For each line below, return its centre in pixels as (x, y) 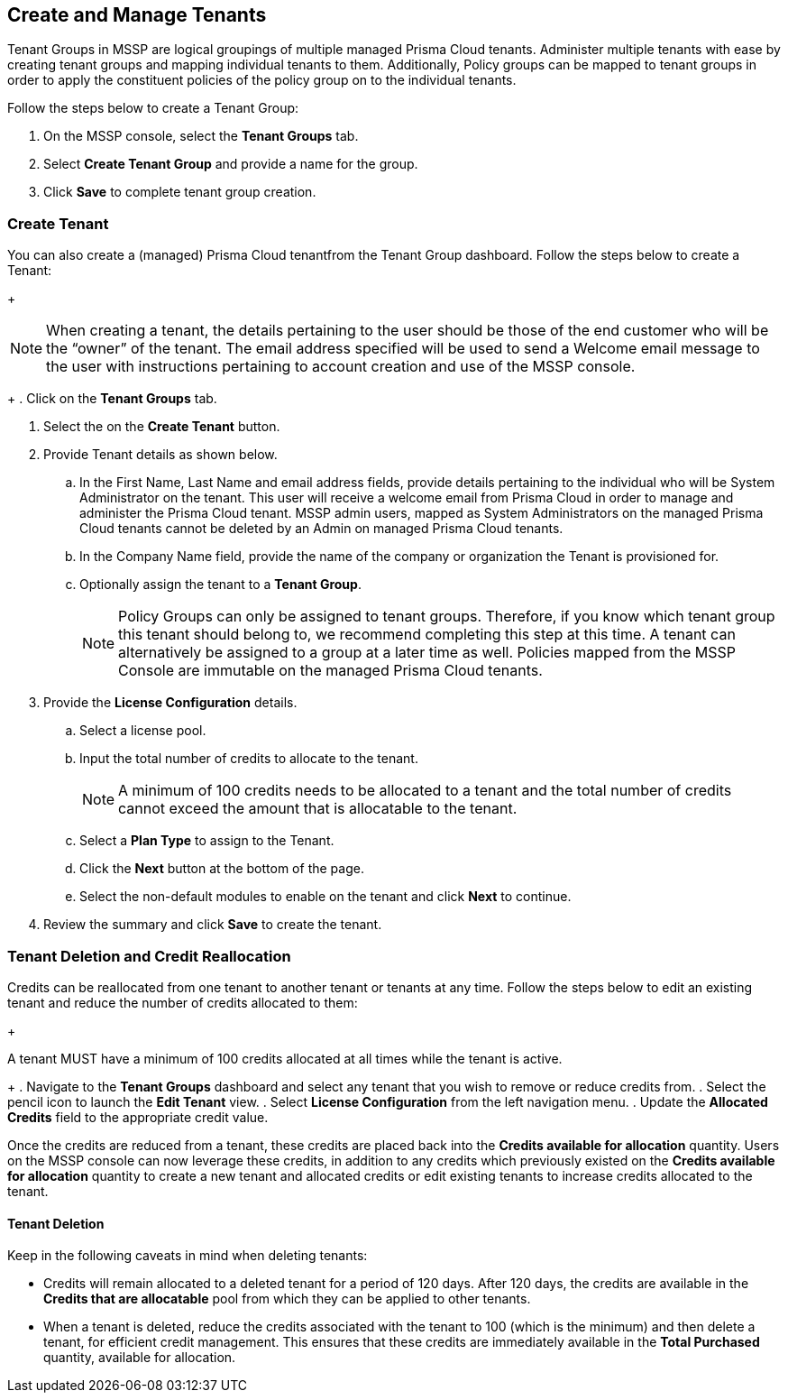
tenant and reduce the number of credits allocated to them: (183, 1002)
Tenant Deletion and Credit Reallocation (149, 956)
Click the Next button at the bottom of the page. (222, 869)
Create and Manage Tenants (137, 15)
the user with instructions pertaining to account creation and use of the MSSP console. (341, 367)
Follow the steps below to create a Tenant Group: (153, 108)
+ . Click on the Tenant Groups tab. (112, 399)
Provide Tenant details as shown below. (160, 455)
